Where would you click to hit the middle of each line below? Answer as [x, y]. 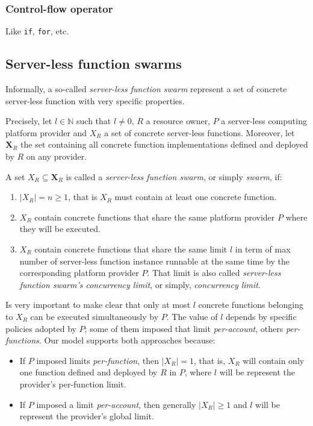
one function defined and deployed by [88, 372]
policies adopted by [41, 328]
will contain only [274, 360]
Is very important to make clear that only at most [98, 305]
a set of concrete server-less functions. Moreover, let [200, 132]
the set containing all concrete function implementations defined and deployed [164, 144]
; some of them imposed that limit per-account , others [184, 328]
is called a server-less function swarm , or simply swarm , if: [174, 176]
